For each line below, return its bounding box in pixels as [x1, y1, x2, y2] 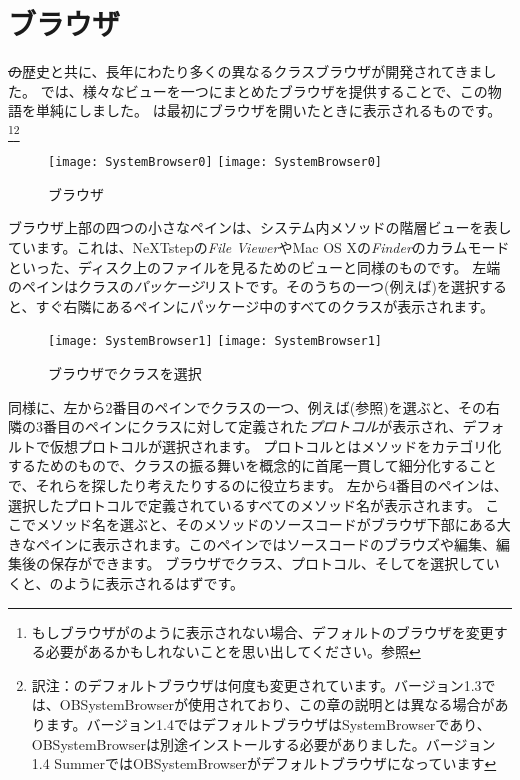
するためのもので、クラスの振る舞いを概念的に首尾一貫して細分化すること [8, 455, 497, 476]
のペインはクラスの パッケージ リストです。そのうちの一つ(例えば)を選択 [8, 276, 479, 297]
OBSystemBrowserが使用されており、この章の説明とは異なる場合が [59, 694, 495, 715]
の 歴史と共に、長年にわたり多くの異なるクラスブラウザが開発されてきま [8, 61, 483, 82]
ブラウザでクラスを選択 [48, 363, 202, 384]
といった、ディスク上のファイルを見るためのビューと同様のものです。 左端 [8, 256, 501, 277]
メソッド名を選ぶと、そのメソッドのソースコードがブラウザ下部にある [35, 514, 497, 535]
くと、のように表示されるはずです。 [8, 573, 245, 594]
